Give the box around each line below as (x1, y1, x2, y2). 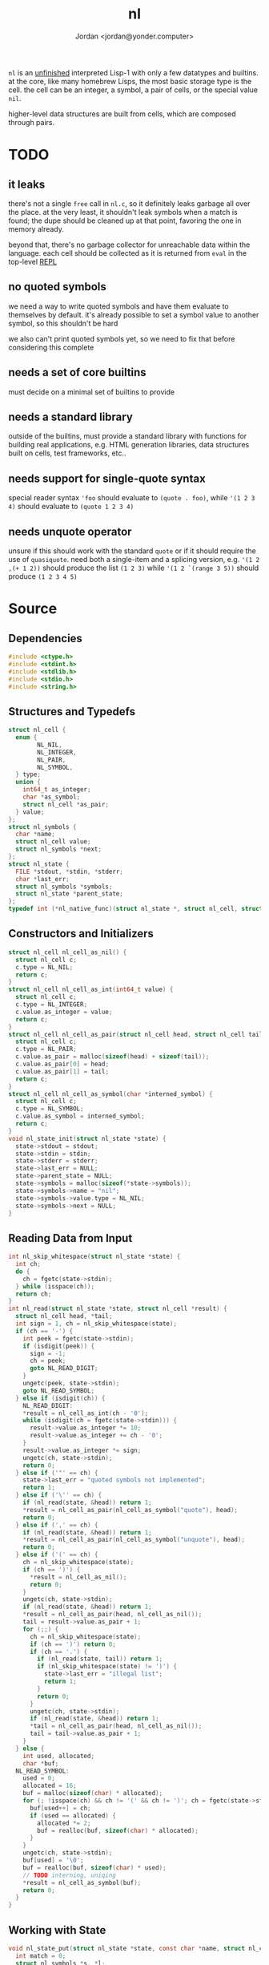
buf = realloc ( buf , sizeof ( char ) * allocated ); (37, 1826, 199, 1834)
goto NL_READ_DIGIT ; (29, 1365, 98, 1373)
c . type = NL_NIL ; (15, 963, 74, 971)
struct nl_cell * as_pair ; (22, 800, 110, 808)
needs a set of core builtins (8, 366, 147, 379)
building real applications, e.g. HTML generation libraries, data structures (8, 440, 250, 450)
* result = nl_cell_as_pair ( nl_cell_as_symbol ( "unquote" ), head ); (22, 1536, 246, 1544)
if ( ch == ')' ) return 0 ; (29, 1640, 116, 1648)
